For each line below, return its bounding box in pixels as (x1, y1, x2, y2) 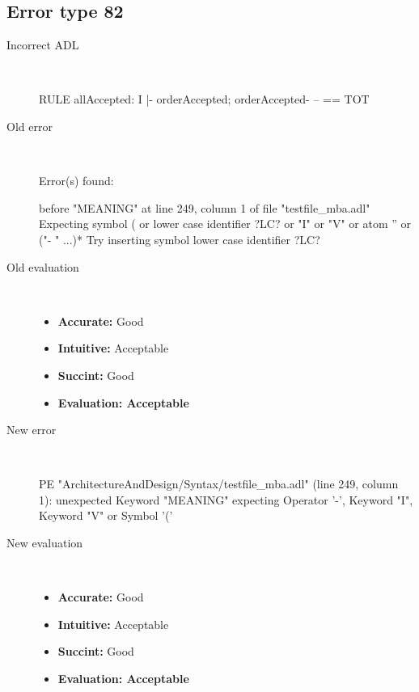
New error (6, 421, 57, 438)
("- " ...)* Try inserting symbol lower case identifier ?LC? (39, 230, 320, 247)
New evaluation (6, 534, 83, 551)
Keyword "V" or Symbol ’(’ (39, 507, 173, 524)
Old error (6, 117, 53, 134)
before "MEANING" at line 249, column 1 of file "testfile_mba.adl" (39, 199, 370, 216)
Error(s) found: (39, 172, 114, 189)
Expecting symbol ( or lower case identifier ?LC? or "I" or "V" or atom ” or (39, 215, 411, 232)
